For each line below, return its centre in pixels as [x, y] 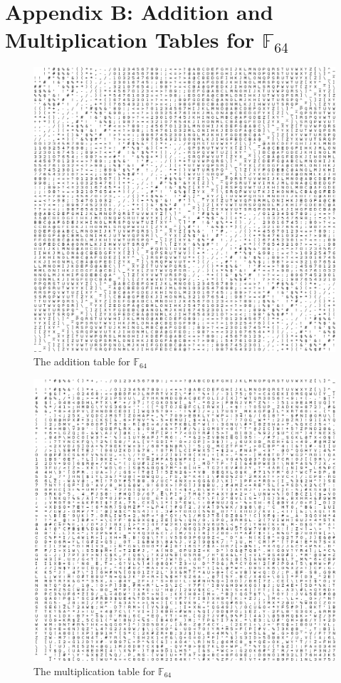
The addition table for [82, 361]
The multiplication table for [94, 671]
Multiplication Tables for [130, 40]
